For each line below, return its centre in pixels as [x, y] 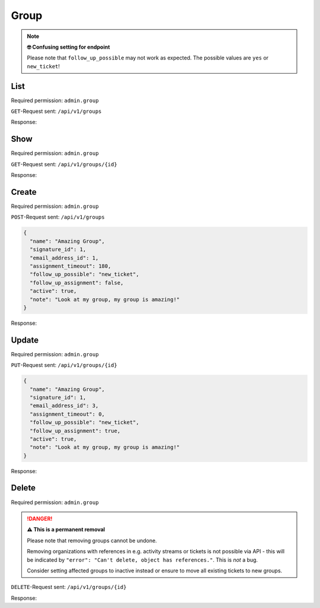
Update [25, 340]
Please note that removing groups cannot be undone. [92, 540]
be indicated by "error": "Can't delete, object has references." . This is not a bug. [142, 560]
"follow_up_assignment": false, [77, 283]
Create [24, 192]
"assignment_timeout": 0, [67, 414]
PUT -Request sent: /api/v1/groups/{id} [64, 365]
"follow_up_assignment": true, [75, 431]
